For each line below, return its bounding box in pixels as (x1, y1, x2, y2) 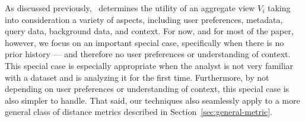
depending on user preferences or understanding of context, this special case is (5, 83, 290, 95)
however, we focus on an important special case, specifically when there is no (5, 36, 284, 48)
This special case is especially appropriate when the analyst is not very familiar (5, 59, 294, 71)
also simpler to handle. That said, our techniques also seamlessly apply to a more (5, 94, 300, 106)
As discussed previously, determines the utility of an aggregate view (5, 2, 255, 14)
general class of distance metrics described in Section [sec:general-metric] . (5, 105, 272, 118)
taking (268, 2, 291, 14)
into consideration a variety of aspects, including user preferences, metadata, (5, 13, 283, 25)
